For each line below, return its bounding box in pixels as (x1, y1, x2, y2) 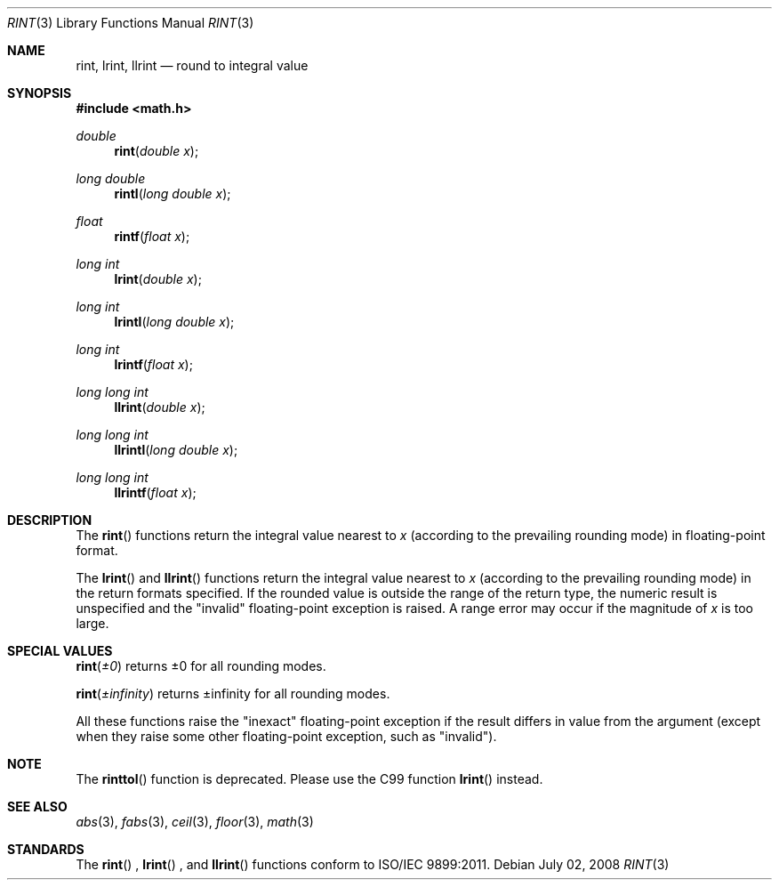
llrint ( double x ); (114, 399, 205, 415)
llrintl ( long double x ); (114, 442, 238, 457)
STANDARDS (7, 842, 84, 857)
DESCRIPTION (7, 512, 92, 528)
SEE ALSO (7, 799, 68, 814)
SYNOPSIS (7, 85, 72, 101)
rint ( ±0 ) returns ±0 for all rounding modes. (76, 658, 326, 673)
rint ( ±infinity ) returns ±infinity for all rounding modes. (76, 686, 390, 701)
